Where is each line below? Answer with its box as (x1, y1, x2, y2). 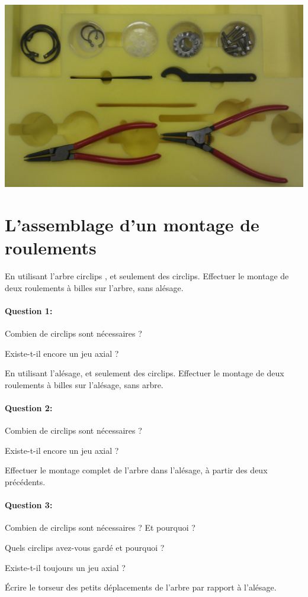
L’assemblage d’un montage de (5, 212, 259, 236)
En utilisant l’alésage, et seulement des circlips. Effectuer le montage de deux (5, 367, 284, 379)
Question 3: (5, 499, 53, 511)
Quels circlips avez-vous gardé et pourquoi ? (5, 541, 165, 553)
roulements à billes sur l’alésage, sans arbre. (5, 378, 163, 391)
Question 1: (5, 304, 53, 317)
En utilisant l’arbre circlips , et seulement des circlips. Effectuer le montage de (5, 270, 289, 282)
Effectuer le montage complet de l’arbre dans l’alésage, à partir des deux (5, 464, 268, 476)
